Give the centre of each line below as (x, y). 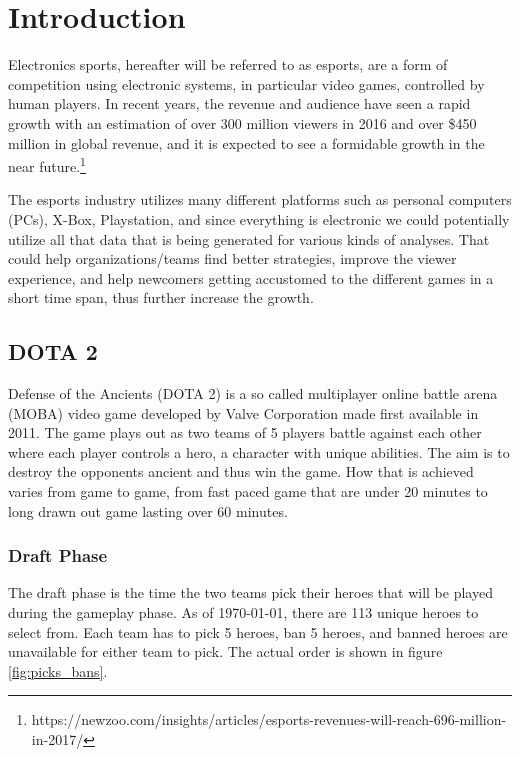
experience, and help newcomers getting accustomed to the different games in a (251, 277)
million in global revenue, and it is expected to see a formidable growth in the (246, 142)
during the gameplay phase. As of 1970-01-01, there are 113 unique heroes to (243, 612)
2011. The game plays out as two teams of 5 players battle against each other (245, 432)
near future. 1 (47, 164)
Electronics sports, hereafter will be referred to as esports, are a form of (228, 64)
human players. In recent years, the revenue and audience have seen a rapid (239, 103)
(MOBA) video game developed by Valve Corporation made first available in (243, 412)
